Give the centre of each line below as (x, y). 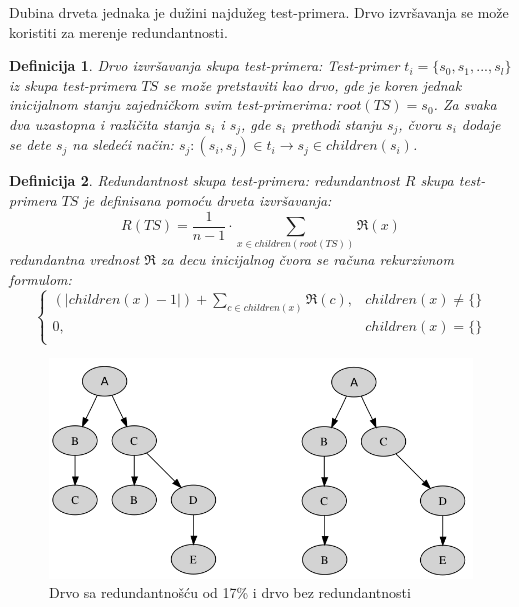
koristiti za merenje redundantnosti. (118, 31)
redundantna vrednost (74, 259)
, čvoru (420, 123)
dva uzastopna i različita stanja (104, 123)
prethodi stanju (336, 123)
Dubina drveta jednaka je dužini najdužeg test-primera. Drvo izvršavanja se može (259, 12)
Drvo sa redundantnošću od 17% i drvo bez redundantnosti (230, 592)
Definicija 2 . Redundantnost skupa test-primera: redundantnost (204, 180)
